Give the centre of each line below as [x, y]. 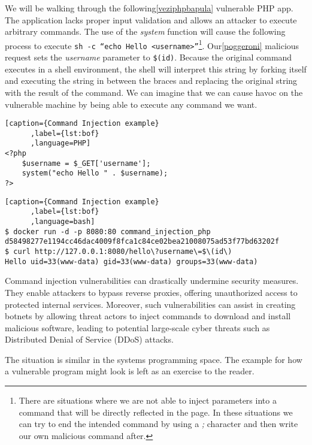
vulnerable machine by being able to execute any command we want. [131, 104]
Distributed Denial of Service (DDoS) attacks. [89, 339]
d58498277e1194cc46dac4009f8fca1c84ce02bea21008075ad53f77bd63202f [142, 242]
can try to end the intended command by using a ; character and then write [158, 424]
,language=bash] [63, 222]
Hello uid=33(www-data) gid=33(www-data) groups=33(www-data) [131, 261]
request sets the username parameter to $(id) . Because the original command [149, 57]
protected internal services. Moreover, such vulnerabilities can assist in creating [150, 304]
